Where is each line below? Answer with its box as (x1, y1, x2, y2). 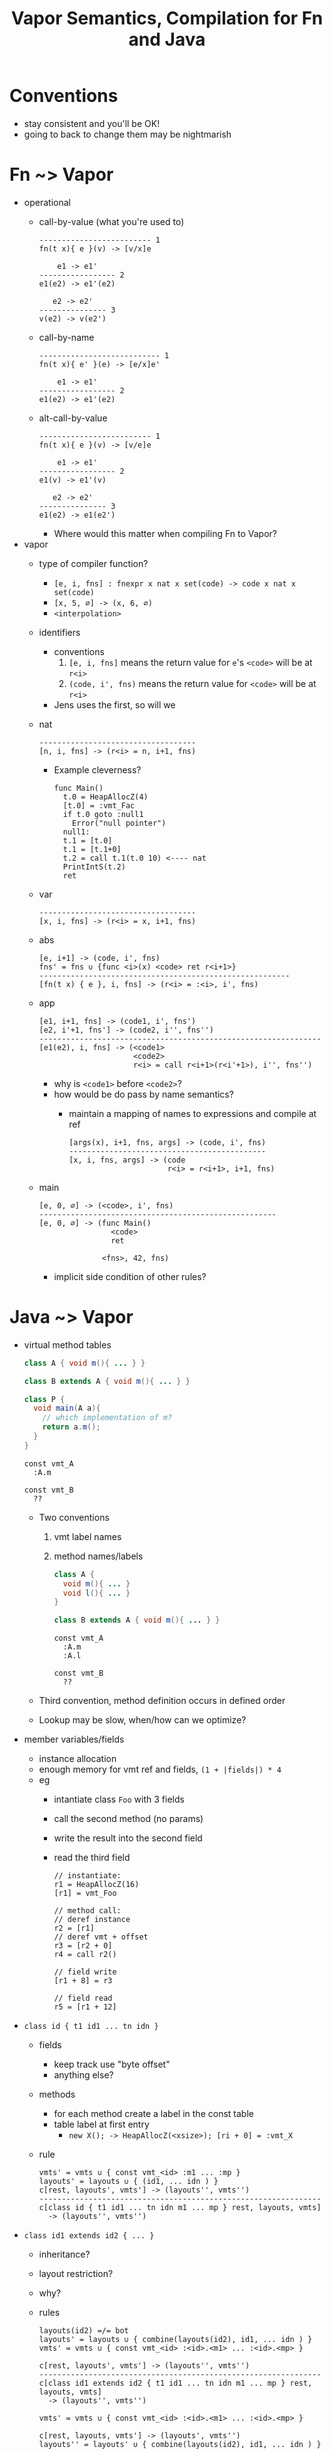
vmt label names (53, 1530, 122, 1542)
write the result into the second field (53, 1832, 203, 1844)
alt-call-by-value (38, 412, 108, 424)
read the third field (53, 1852, 131, 1864)
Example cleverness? (53, 763, 142, 776)
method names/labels (53, 1550, 144, 1562)
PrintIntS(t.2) (62, 862, 126, 872)
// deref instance (53, 1915, 131, 1925)
